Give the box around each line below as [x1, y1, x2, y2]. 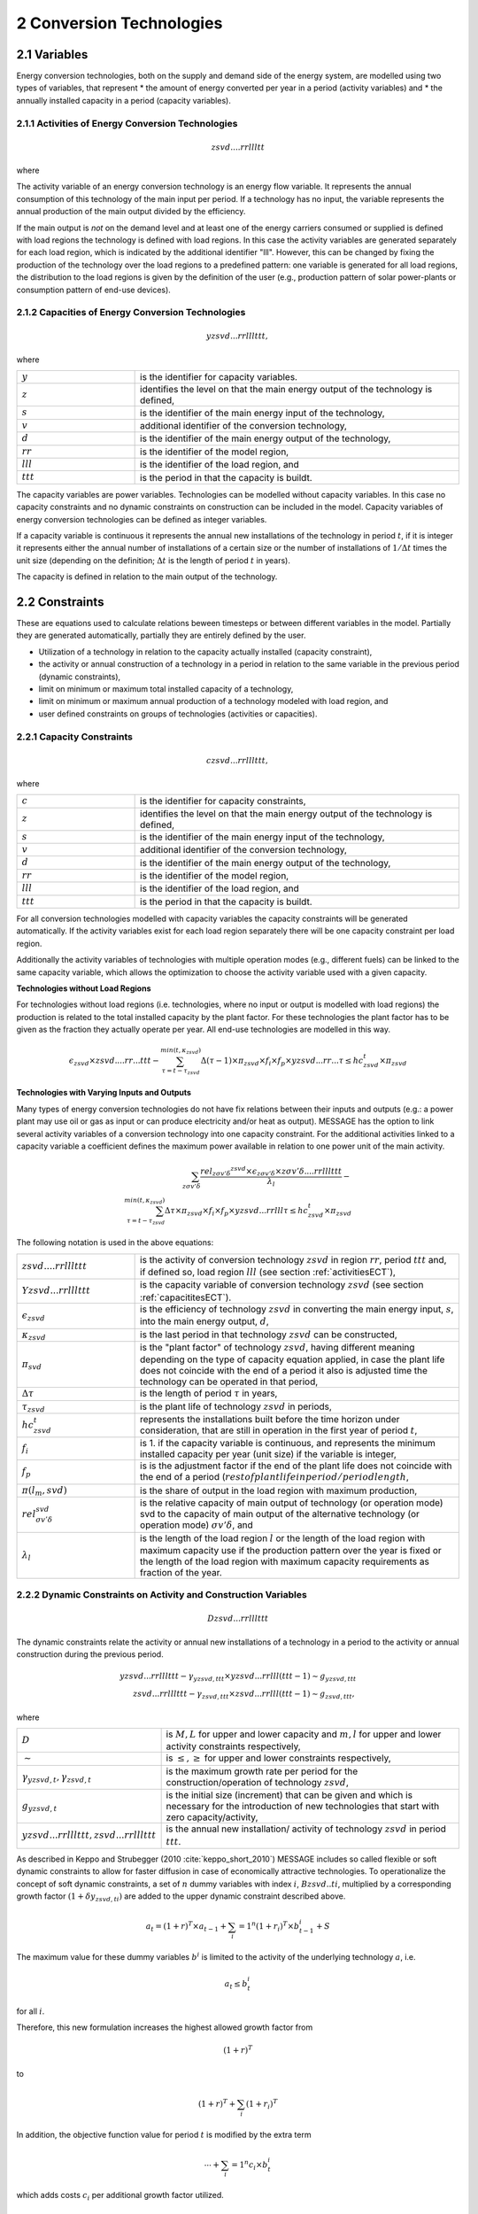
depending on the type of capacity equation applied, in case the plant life [140, 1353, 445, 1366]
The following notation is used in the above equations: [16, 1237, 214, 1248]
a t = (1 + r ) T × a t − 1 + [145, 1920, 227, 1934]
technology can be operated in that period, [140, 1375, 319, 1388]
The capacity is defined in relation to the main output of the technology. [16, 571, 278, 582]
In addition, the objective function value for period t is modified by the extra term [16, 2129, 312, 2140]
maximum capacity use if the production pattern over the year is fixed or [140, 1544, 442, 1557]
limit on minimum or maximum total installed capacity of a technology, [38, 683, 294, 694]
